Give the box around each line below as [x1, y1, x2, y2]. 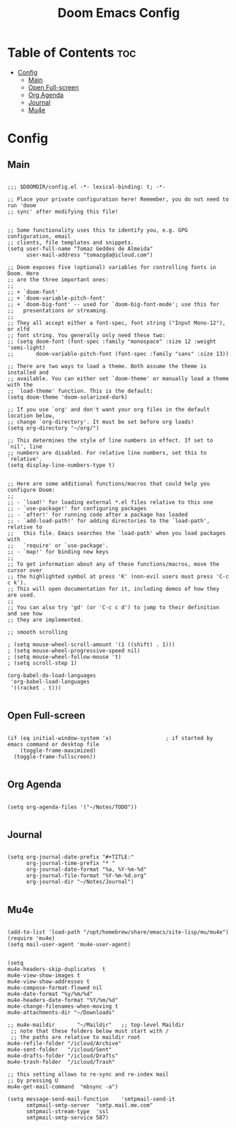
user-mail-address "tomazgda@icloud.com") [25, 251, 153, 259]
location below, [7, 412, 55, 419]
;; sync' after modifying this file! [7, 208, 119, 215]
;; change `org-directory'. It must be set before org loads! [7, 418, 194, 425]
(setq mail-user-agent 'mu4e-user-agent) [7, 941, 131, 948]
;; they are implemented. [7, 616, 83, 623]
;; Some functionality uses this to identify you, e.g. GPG [7, 226, 189, 234]
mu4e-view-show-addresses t [7, 978, 90, 985]
